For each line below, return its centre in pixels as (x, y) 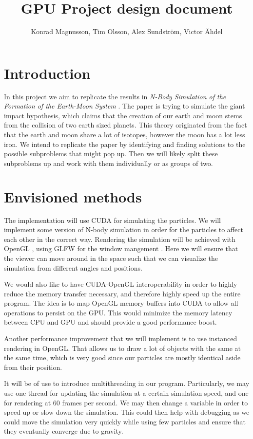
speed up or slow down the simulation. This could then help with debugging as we (127, 412)
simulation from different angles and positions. (73, 267)
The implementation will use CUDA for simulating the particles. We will (112, 220)
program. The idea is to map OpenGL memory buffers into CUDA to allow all (121, 303)
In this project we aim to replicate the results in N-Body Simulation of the (115, 96)
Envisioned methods (73, 196)
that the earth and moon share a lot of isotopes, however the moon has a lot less (125, 135)
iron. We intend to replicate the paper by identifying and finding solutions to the (125, 144)
